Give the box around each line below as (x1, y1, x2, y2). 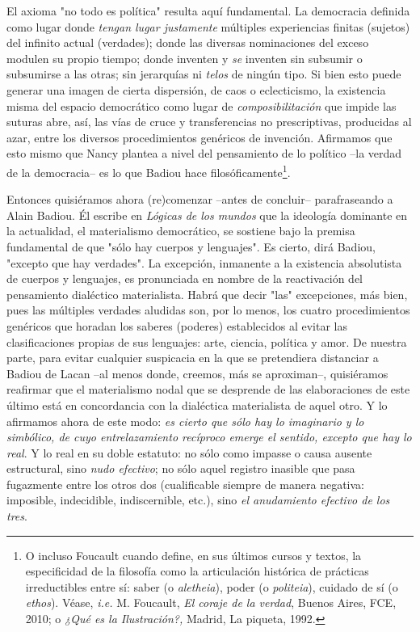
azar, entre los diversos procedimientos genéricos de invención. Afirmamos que (6, 129, 393, 145)
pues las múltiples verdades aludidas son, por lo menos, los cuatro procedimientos (6, 301, 410, 318)
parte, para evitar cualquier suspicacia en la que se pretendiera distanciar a (6, 349, 379, 366)
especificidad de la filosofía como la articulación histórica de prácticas (25, 562, 369, 579)
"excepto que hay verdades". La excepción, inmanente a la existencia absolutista (6, 254, 402, 271)
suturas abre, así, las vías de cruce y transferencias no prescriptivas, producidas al (6, 113, 412, 130)
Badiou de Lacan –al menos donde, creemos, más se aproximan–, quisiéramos (6, 364, 388, 381)
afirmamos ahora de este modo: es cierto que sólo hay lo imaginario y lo (6, 412, 364, 429)
